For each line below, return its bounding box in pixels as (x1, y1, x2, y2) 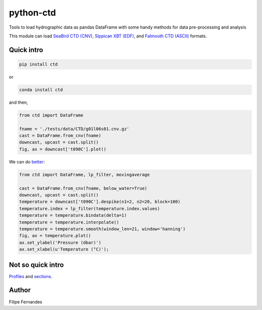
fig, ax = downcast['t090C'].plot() (19, 146, 107, 152)
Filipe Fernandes (9, 299, 42, 305)
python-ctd (9, 7, 56, 18)
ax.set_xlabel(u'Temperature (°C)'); (19, 246, 109, 252)
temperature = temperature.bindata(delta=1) (19, 212, 127, 218)
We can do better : (9, 159, 45, 164)
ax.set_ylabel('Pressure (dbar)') (19, 240, 101, 245)
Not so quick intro (9, 261, 64, 269)
